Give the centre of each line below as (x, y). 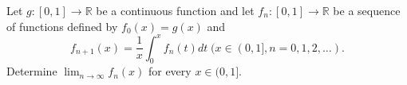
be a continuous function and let (175, 10)
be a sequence (367, 10)
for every (170, 71)
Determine (32, 71)
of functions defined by (62, 26)
